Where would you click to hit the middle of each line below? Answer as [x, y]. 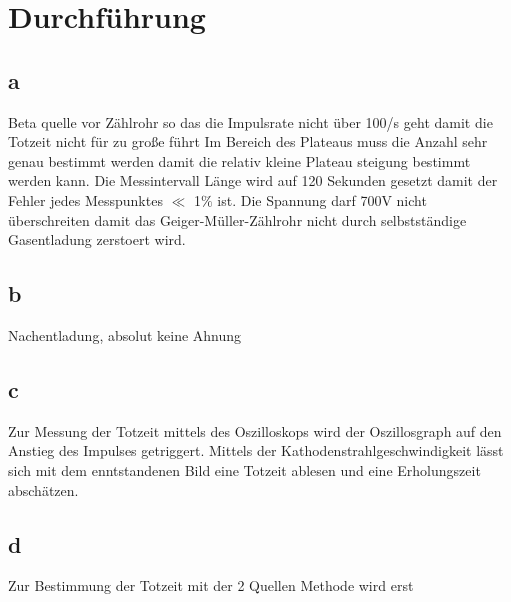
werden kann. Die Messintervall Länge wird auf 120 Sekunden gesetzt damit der [253, 180]
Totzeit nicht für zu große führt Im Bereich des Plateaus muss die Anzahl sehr [248, 141]
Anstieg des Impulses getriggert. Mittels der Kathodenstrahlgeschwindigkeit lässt [256, 450]
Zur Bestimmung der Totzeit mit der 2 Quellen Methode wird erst [211, 585]
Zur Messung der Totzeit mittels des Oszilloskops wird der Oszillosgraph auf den [255, 430]
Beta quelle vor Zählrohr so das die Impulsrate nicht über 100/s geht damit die [250, 121]
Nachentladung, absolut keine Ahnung [125, 334]
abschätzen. [43, 489]
